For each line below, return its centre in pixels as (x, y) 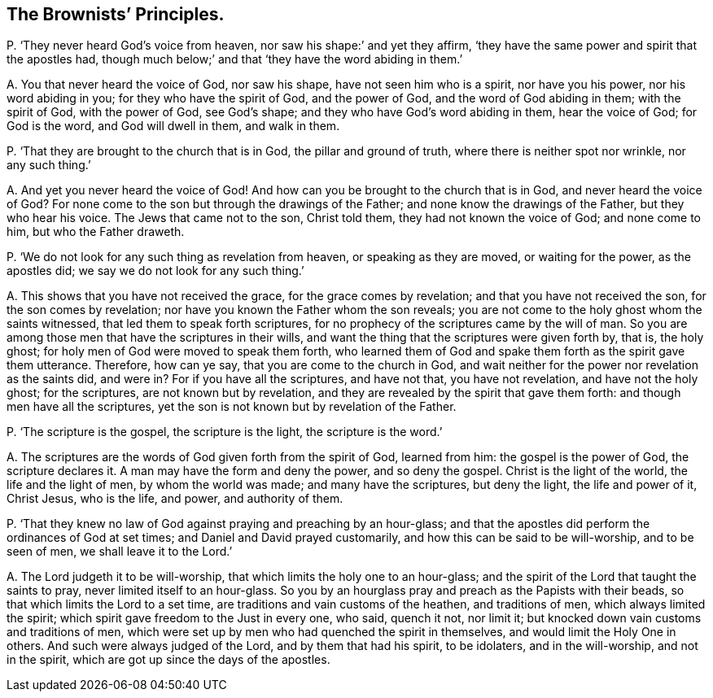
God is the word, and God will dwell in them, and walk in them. (173, 126)
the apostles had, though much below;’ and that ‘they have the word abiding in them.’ (235, 59)
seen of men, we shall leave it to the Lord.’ (120, 552)
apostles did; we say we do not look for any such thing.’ (155, 271)
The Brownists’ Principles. (116, 14)
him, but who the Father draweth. (96, 232)
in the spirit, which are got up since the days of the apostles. (168, 660)
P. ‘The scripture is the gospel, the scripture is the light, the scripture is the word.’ (225, 432)
